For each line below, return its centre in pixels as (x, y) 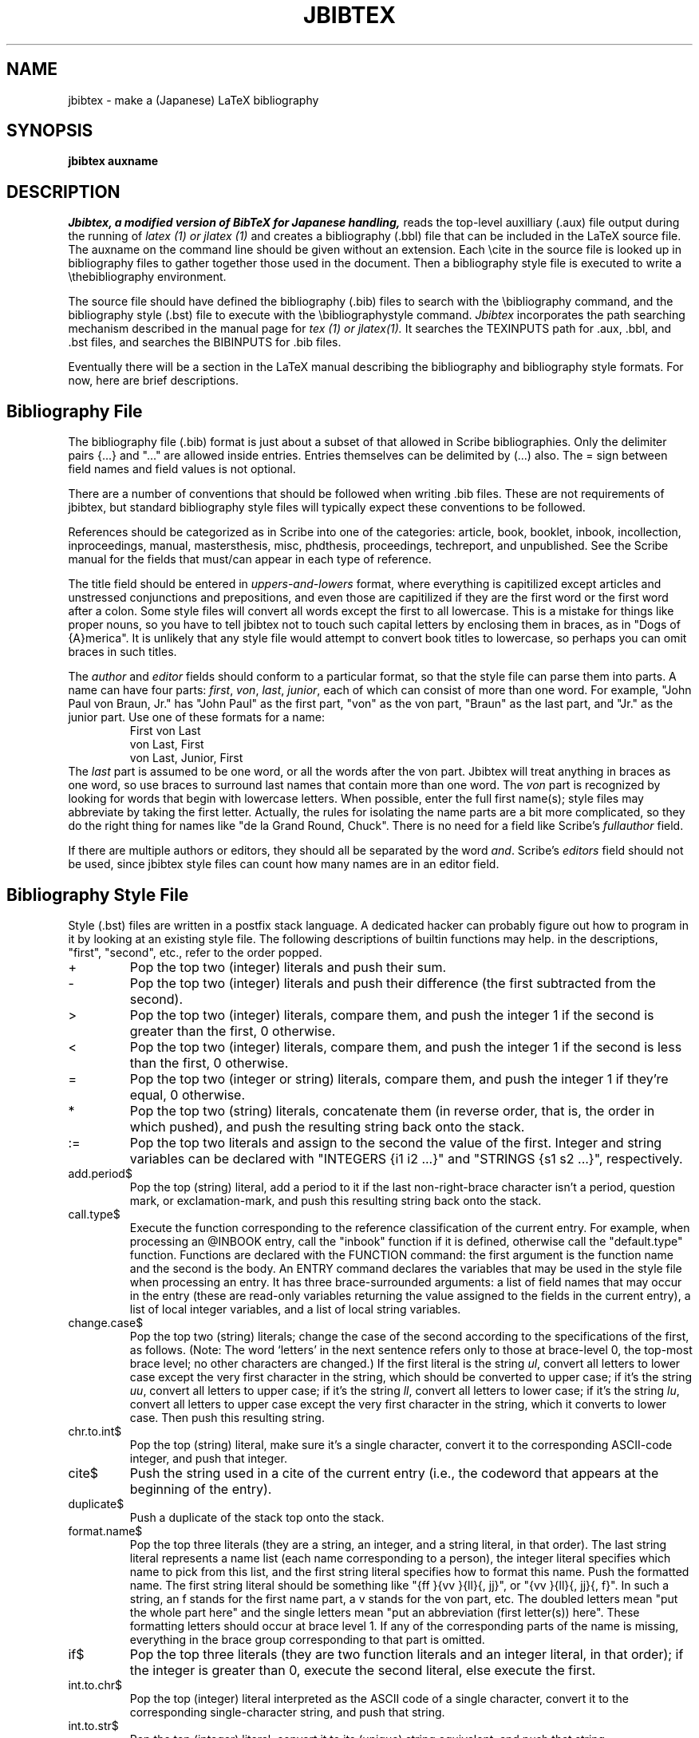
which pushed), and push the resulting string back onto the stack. (327, 1126)
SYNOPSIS (50, 131)
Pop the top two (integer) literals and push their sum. (288, 967)
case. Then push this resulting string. (227, 1417)
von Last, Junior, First (186, 758)
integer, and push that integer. (208, 1458)
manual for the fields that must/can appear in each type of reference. (250, 559)
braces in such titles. (122, 652)
